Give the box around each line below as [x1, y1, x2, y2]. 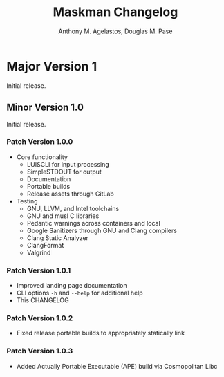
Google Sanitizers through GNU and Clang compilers [26, 226, 178, 235]
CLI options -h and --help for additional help [16, 288, 143, 297]
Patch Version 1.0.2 [6, 313, 73, 323]
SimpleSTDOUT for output [26, 167, 102, 176]
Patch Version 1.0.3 [6, 347, 73, 356]
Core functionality [16, 153, 68, 161]
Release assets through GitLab [26, 190, 115, 198]
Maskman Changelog [53, 4, 178, 20]
